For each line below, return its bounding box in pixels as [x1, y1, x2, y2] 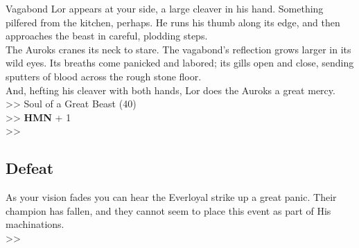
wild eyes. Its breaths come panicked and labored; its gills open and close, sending [6, 55, 354, 70]
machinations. [6, 217, 64, 231]
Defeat [6, 157, 54, 179]
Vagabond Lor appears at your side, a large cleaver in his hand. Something [6, 1, 324, 15]
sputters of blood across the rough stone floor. [6, 69, 202, 83]
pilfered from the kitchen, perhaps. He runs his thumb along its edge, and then [6, 15, 340, 29]
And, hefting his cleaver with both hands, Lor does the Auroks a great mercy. [6, 82, 335, 97]
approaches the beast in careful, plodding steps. [6, 28, 208, 43]
